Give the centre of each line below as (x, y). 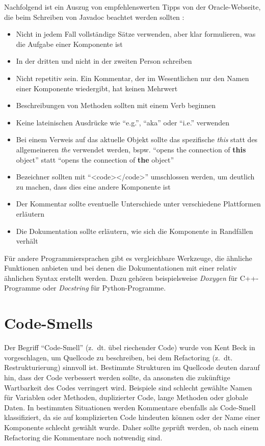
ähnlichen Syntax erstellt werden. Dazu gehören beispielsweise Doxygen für (121, 278)
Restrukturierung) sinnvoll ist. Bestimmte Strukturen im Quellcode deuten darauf (132, 367)
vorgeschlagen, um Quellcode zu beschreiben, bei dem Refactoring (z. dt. (118, 357)
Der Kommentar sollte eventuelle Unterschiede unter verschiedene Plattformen (138, 204)
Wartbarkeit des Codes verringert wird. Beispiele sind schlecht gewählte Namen (128, 387)
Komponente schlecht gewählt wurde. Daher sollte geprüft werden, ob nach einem (131, 427)
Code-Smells (48, 323)
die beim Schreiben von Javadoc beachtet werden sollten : (94, 17)
